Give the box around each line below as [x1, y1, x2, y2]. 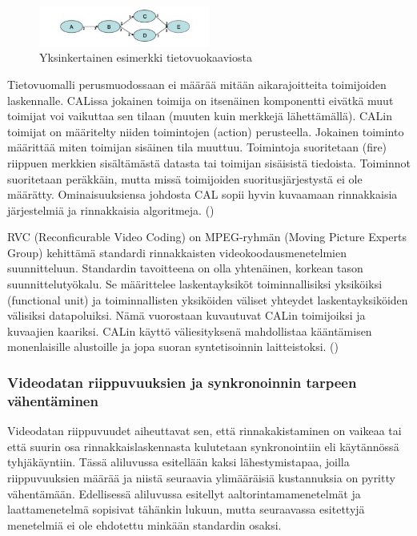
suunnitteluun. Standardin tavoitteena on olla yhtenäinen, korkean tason [7, 260, 363, 276]
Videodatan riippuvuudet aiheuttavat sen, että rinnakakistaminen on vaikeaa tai [7, 422, 402, 439]
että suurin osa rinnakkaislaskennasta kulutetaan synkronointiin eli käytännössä [7, 437, 399, 454]
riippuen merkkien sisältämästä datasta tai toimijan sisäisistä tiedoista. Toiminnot [7, 154, 411, 171]
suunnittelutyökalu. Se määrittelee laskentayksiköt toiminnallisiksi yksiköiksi [7, 276, 383, 292]
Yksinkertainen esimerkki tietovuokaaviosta [39, 49, 252, 66]
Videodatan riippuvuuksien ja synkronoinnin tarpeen [7, 372, 357, 392]
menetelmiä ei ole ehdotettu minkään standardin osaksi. [7, 516, 282, 533]
